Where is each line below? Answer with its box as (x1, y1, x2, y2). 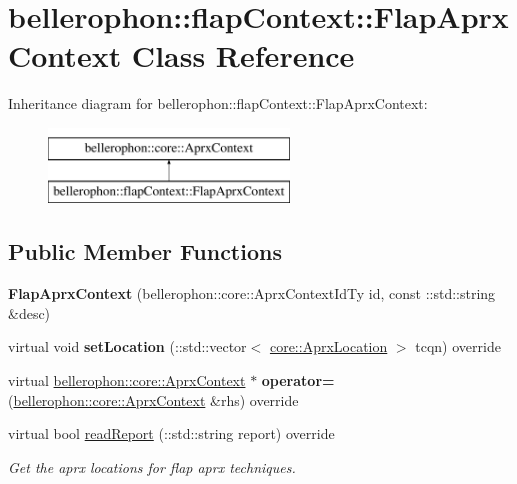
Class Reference (131, 35, 355, 76)
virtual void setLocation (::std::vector (8, 336, 247, 357)
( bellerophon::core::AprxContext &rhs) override (8, 389, 299, 410)
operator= (261, 370, 335, 391)
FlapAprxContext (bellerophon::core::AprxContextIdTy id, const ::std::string (8, 283, 496, 304)
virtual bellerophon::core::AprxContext (8, 370, 246, 391)
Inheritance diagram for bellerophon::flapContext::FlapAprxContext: (8, 93, 428, 114)
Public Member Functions (8, 236, 282, 267)
